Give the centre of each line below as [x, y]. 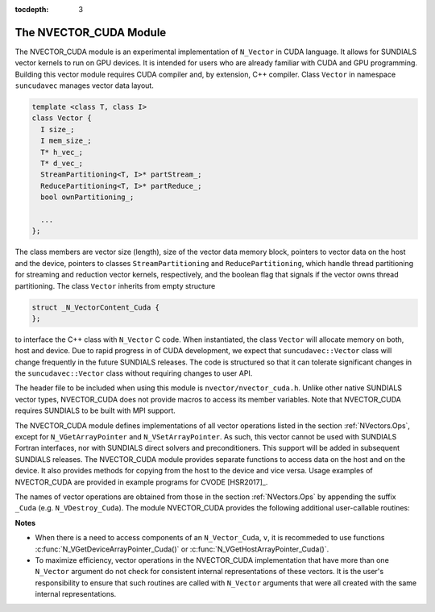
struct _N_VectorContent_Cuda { [96, 307]
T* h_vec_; [62, 152]
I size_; [58, 129]
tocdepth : [32, 9]
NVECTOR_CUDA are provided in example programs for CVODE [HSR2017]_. [141, 482]
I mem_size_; [66, 141]
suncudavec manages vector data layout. [85, 85]
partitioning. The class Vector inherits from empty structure [115, 285]
